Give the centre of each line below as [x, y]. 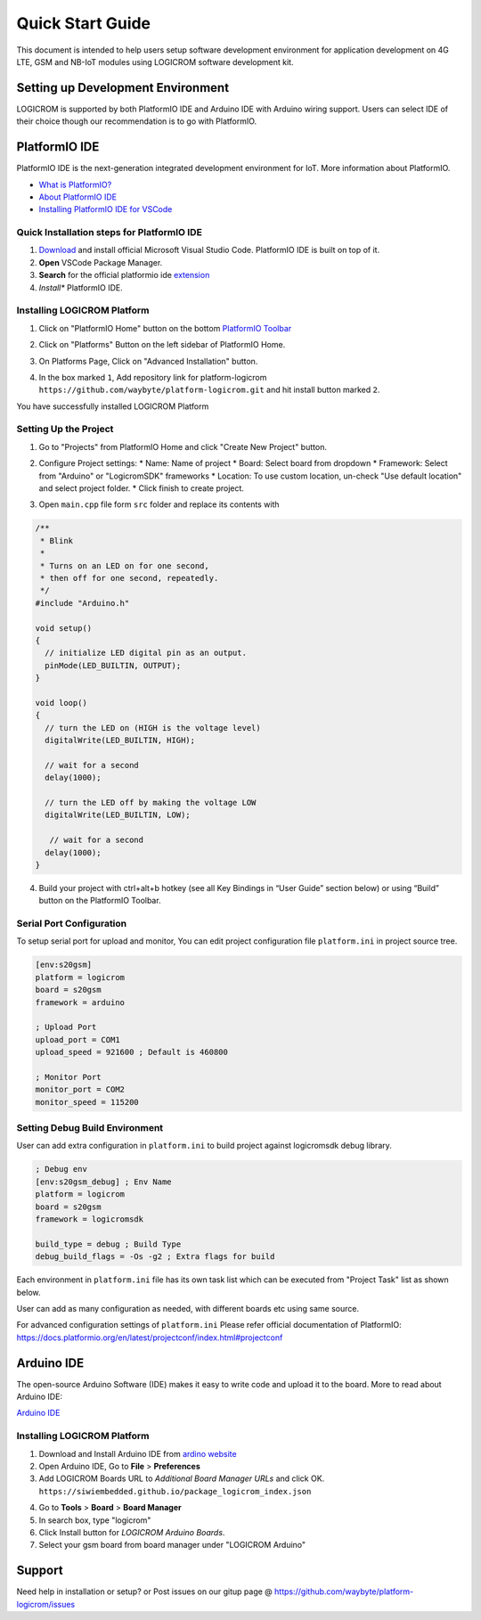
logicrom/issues [46, 1604]
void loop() [61, 703]
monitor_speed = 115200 [87, 1102]
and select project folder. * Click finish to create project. [142, 488]
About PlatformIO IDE [78, 197]
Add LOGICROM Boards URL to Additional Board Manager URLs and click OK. [182, 1478]
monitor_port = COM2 [80, 1090]
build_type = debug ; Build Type [108, 1244]
